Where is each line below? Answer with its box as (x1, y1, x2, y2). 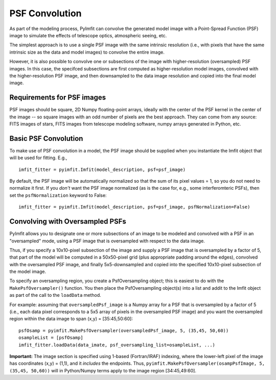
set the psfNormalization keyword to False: (9, 192, 107, 198)
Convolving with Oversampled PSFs (9, 217, 126, 226)
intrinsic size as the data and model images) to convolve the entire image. (9, 49, 165, 55)
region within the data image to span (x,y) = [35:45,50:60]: (9, 316, 133, 322)
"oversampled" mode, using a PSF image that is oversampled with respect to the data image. (9, 238, 205, 244)
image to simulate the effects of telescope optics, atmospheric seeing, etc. (9, 32, 167, 38)
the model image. (9, 268, 46, 275)
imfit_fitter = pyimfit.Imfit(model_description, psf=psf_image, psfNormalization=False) (18, 204, 250, 210)
